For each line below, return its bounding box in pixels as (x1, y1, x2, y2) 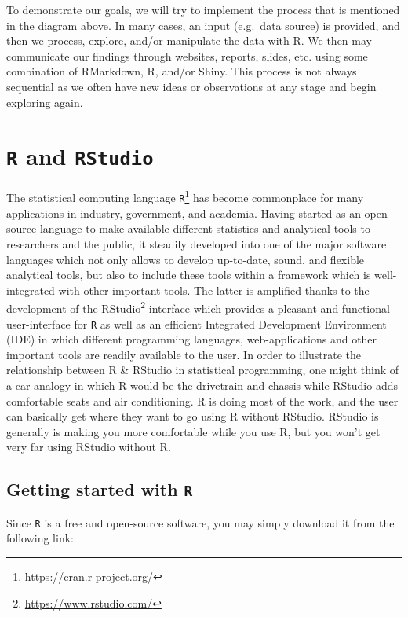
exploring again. (6, 94, 83, 110)
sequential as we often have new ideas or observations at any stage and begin (6, 78, 377, 94)
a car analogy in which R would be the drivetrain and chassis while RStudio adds (6, 376, 398, 393)
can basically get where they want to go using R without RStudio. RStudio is (6, 408, 379, 424)
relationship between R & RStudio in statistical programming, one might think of (6, 362, 399, 378)
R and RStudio (6, 140, 154, 172)
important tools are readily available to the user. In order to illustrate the (6, 346, 362, 362)
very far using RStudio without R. (6, 439, 171, 455)
